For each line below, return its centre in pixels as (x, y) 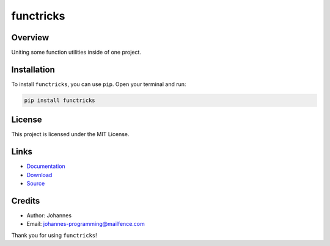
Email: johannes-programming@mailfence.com (86, 224)
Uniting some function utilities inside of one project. (76, 52)
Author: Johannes (49, 215)
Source (36, 184)
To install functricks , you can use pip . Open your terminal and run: (99, 84)
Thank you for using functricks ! (54, 235)
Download (39, 175)
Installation (33, 69)
